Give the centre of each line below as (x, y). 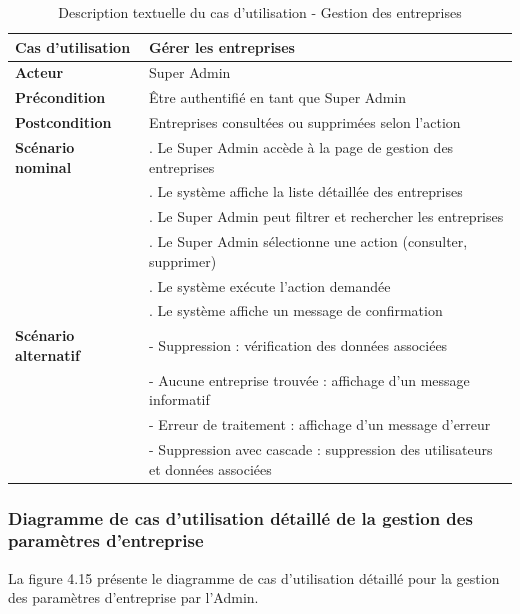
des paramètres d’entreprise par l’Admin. (133, 597)
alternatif (47, 354)
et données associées (210, 468)
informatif (179, 399)
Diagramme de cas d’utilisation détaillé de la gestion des (240, 517)
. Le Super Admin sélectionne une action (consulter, (308, 241)
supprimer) (183, 260)
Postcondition (63, 122)
